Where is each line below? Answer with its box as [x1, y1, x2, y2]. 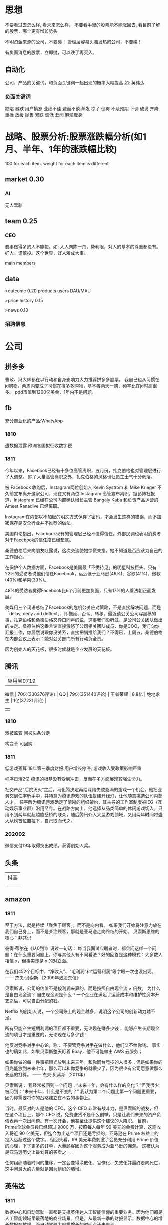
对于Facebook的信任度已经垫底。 [5, 537, 74, 543]
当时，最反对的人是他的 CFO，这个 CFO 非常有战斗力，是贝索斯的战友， [5, 1105, 154, 1111]
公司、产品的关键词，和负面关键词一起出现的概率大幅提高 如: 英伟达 [5, 79, 145, 85]
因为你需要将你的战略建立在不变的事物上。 [5, 1094, 93, 1100]
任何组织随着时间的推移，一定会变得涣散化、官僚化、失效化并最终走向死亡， [5, 1159, 163, 1165]
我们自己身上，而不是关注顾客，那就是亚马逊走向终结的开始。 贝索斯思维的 [5, 928, 160, 934]
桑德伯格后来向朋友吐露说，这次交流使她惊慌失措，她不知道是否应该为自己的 [5, 547, 163, 553]
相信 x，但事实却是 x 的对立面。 [5, 958, 71, 964]
